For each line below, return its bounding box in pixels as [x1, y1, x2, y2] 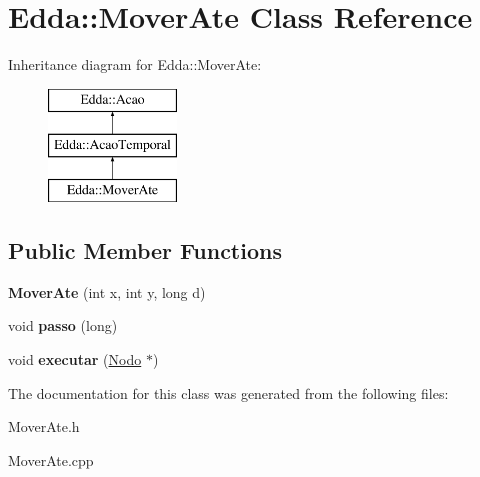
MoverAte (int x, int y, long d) [8, 281, 206, 302]
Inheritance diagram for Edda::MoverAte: [8, 54, 262, 75]
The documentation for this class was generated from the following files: [8, 382, 449, 403]
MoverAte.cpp [8, 449, 94, 470]
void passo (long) [8, 315, 118, 336]
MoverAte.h [8, 416, 80, 437]
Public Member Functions [8, 235, 282, 266]
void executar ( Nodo [8, 349, 142, 370]
